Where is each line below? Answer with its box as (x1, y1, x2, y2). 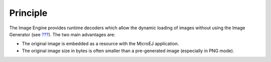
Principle (9, 7, 48, 18)
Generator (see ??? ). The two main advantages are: (9, 31, 115, 37)
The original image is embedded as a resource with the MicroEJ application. (22, 41, 179, 47)
